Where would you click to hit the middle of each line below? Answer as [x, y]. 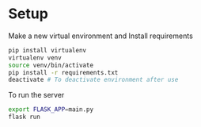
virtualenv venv [35, 58]
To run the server [36, 95]
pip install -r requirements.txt [63, 72]
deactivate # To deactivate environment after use [93, 80]
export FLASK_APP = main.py [51, 110]
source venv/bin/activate [51, 65]
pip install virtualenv [47, 50]
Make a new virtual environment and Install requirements [101, 36]
